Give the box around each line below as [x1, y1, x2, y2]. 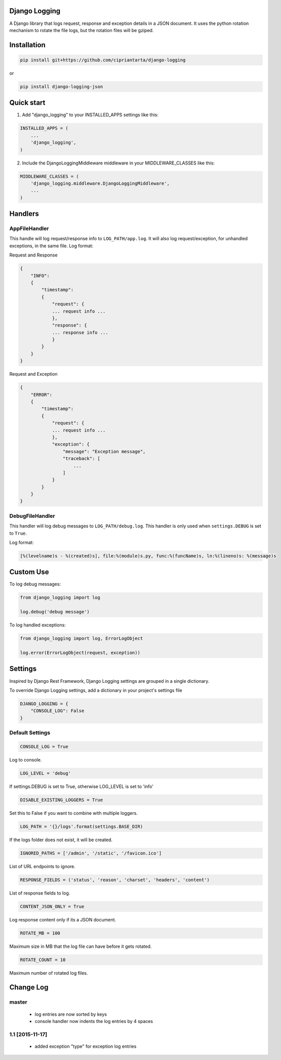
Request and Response [9, 252, 58, 258]
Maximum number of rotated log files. [9, 970, 88, 976]
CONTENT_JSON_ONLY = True [20, 904, 85, 909]
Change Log [9, 983, 49, 992]
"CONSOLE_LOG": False [30, 708, 85, 714]
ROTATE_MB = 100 [20, 930, 61, 936]
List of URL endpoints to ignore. [9, 863, 76, 869]
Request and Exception [9, 371, 58, 377]
